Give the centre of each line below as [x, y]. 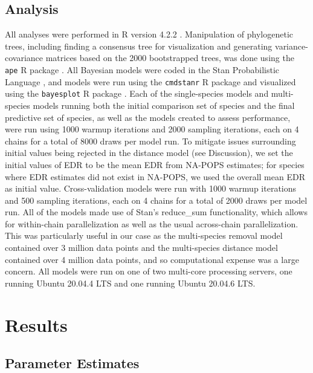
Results [36, 324]
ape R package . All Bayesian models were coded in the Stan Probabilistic [142, 69]
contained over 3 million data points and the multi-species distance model [141, 248]
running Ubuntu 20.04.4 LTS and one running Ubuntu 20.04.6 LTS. [130, 283]
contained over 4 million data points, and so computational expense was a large [152, 259]
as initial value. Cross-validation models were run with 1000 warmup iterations [151, 188]
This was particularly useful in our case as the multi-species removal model [144, 235]
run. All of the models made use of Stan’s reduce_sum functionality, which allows [156, 212]
